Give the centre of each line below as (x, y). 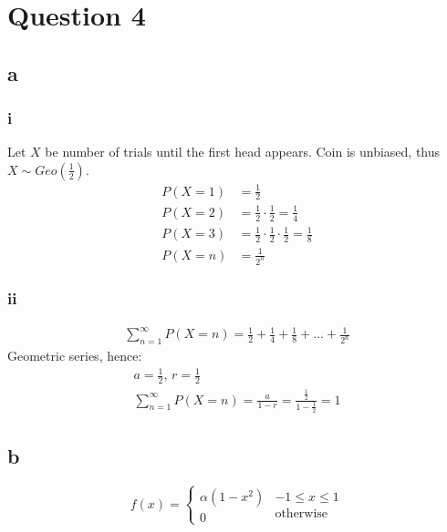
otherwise (301, 514)
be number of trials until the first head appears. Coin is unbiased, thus (243, 152)
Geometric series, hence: (75, 356)
